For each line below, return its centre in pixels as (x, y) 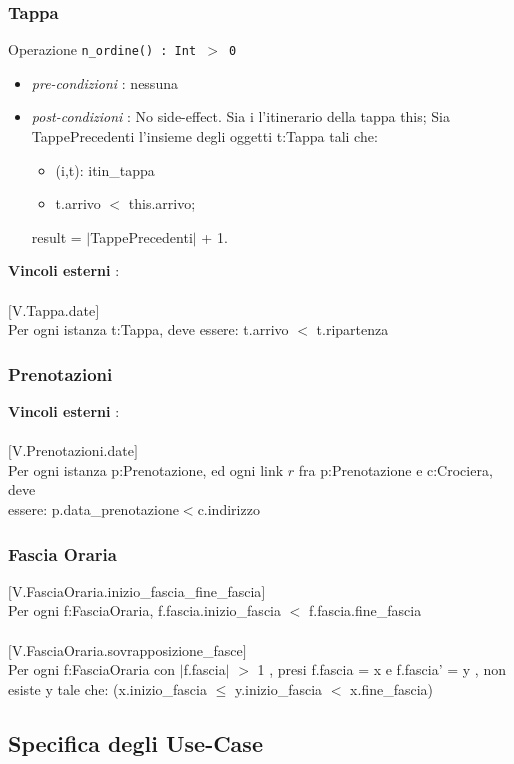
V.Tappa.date (53, 309)
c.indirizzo (228, 509)
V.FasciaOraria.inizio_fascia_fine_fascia (136, 590)
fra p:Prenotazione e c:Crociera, (395, 469)
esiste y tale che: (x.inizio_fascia (107, 688)
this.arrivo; (162, 203)
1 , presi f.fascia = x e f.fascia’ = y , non (381, 669)
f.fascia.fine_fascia (365, 610)
